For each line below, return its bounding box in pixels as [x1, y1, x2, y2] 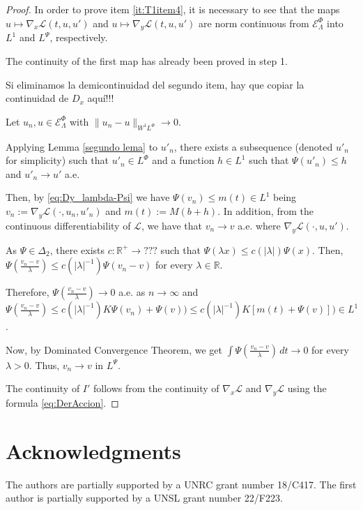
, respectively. [49, 30, 108, 45]
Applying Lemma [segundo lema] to [6, 139, 158, 153]
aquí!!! [87, 91, 114, 105]
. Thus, [29, 357, 60, 372]
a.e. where [238, 218, 281, 232]
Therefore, [6, 285, 49, 299]
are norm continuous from [199, 15, 309, 30]
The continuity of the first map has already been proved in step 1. [6, 53, 288, 68]
